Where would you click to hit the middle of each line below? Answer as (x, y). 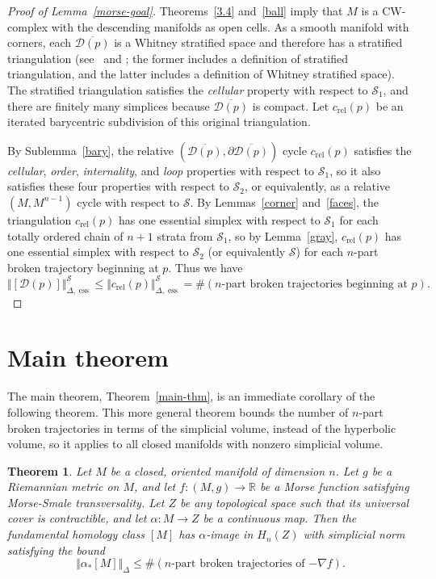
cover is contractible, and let (77, 518)
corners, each (40, 42)
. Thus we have (205, 267)
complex (28, 26)
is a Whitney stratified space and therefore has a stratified (258, 42)
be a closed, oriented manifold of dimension (218, 470)
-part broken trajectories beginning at (314, 284)
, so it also (355, 170)
